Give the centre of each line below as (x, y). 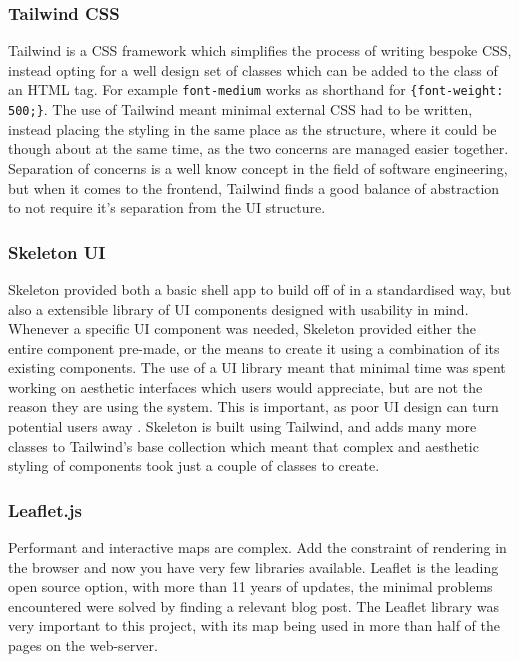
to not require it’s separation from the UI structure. (167, 207)
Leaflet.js (45, 509)
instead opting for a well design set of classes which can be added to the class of (253, 69)
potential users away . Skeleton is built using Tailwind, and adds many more (242, 426)
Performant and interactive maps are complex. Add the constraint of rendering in (257, 547)
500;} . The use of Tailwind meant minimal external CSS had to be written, (240, 109)
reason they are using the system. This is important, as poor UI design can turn (253, 406)
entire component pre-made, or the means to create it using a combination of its (254, 347)
